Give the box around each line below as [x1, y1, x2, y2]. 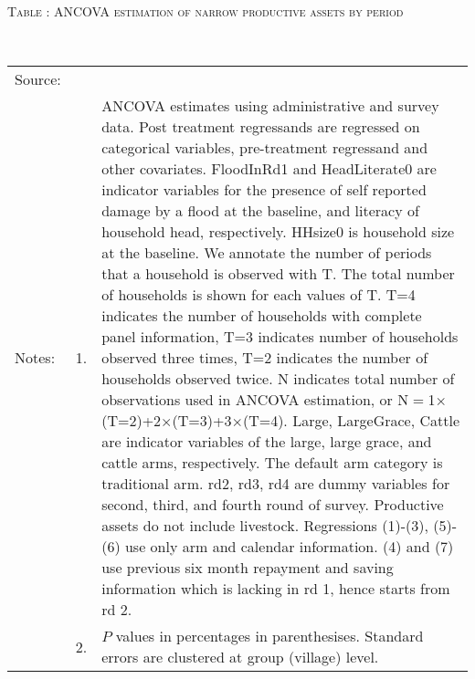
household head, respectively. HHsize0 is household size [101, 221, 455, 243]
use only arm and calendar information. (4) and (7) [124, 536, 454, 558]
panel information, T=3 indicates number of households [101, 326, 459, 348]
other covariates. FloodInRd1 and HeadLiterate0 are [101, 158, 437, 180]
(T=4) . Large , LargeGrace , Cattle [242, 410, 460, 432]
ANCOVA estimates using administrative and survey [101, 95, 439, 117]
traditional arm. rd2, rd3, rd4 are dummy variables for [101, 473, 450, 495]
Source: [15, 68, 61, 90]
